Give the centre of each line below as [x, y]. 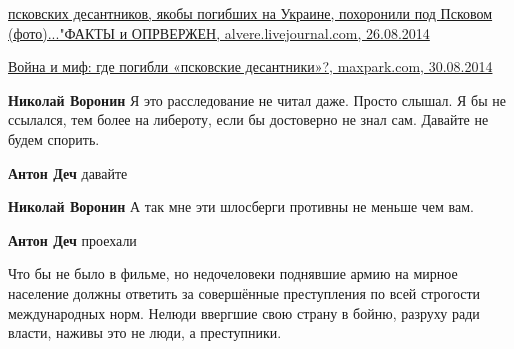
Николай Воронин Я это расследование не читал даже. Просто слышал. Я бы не [257, 99]
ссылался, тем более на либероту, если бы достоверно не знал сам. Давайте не [248, 119]
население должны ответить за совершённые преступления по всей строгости [244, 292]
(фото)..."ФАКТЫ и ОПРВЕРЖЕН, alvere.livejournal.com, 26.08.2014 [219, 32]
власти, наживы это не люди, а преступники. [145, 332]
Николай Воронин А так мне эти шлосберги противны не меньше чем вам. [241, 206]
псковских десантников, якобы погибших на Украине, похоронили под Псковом [250, 13]
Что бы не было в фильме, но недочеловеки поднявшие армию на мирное [233, 273]
